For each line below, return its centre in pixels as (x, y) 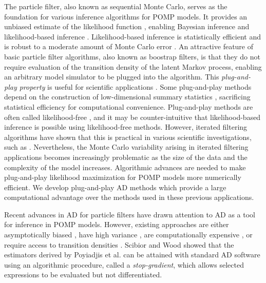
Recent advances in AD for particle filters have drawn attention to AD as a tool (130, 214)
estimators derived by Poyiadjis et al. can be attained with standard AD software (132, 255)
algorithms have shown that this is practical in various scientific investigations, (128, 137)
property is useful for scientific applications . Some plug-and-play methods (135, 86)
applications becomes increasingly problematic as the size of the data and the (126, 157)
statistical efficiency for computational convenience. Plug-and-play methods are (129, 106)
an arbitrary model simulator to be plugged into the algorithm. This (112, 77)
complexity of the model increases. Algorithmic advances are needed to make (125, 167)
